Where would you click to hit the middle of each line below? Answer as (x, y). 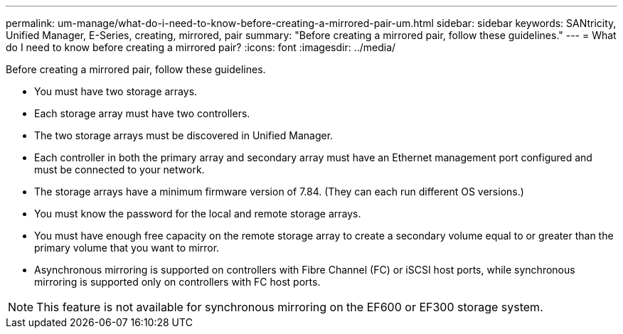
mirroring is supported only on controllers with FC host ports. (177, 282)
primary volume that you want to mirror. (127, 248)
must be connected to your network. (119, 169)
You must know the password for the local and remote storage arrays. (198, 214)
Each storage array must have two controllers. (142, 113)
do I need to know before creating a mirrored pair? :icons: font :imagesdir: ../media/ (201, 47)
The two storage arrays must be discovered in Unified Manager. (184, 135)
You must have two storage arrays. (116, 91)
